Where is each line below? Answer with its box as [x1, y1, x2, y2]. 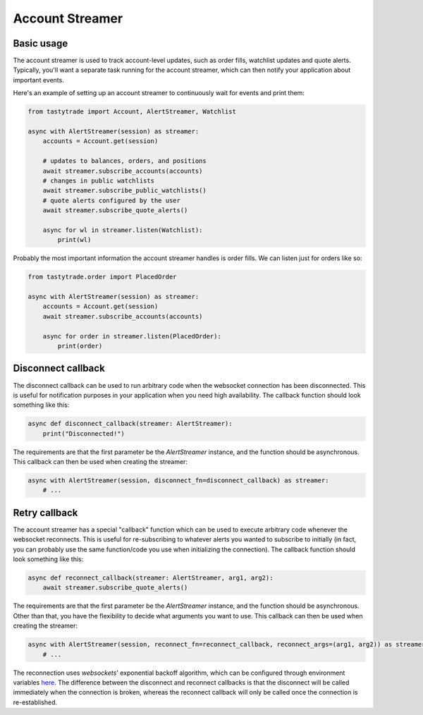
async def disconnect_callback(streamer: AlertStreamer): [27, 420, 233, 428]
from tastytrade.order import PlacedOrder [27, 273, 177, 281]
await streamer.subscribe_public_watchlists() [42, 187, 207, 195]
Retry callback [13, 506, 78, 518]
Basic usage [13, 37, 68, 49]
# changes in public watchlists [42, 176, 155, 185]
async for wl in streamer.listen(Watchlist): [42, 226, 203, 234]
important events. [13, 75, 65, 84]
